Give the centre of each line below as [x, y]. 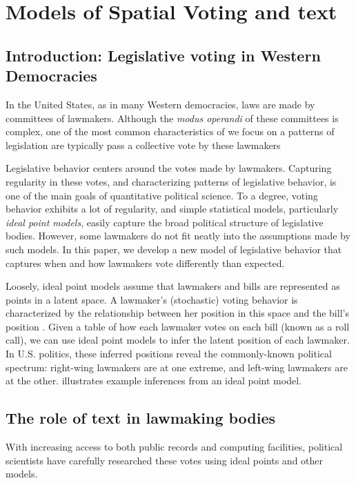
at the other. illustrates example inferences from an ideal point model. [154, 381]
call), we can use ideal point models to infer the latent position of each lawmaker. [178, 340]
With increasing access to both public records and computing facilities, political [174, 447]
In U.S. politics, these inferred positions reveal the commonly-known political [169, 354]
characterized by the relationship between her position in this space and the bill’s [177, 313]
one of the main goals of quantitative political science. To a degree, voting [162, 195]
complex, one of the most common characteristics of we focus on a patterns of [170, 131]
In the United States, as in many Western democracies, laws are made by [160, 104]
